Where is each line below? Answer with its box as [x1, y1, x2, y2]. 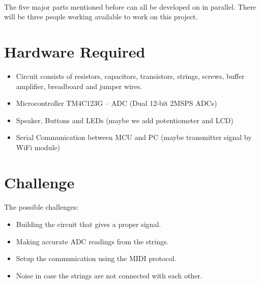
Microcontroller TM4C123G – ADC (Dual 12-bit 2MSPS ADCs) [16, 98, 217, 108]
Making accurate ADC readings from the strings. [16, 236, 169, 246]
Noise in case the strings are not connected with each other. [16, 270, 203, 280]
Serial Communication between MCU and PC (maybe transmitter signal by [16, 132, 252, 143]
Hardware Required [4, 41, 146, 62]
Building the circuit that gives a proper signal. [16, 219, 161, 230]
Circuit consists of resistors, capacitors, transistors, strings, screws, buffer [16, 70, 245, 81]
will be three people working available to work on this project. [4, 11, 198, 22]
